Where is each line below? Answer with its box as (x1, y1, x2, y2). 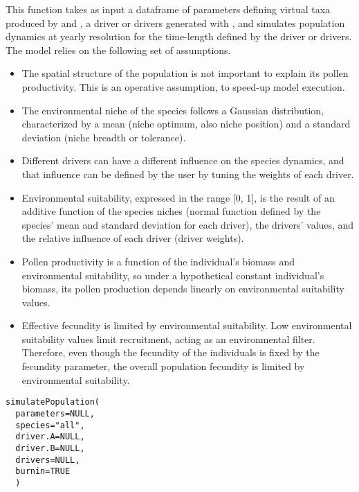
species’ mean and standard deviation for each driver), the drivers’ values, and (21, 217, 354, 231)
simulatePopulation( (6, 397, 100, 407)
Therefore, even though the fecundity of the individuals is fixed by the (21, 345, 320, 360)
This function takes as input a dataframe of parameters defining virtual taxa (6, 2, 331, 16)
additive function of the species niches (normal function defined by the (21, 204, 321, 218)
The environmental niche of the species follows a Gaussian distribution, (21, 103, 324, 117)
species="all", (15, 420, 85, 430)
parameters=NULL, (15, 408, 95, 419)
